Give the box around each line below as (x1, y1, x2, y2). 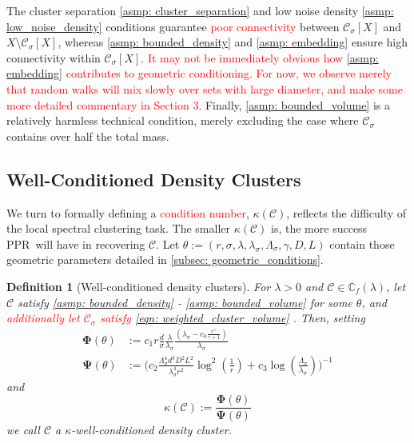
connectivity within (6, 49, 101, 66)
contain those (329, 235, 395, 252)
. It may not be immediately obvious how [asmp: (141, 49, 379, 66)
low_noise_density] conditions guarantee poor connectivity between (6, 18, 340, 34)
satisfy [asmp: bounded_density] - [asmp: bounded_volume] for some (18, 293, 352, 310)
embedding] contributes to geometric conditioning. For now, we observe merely (6, 65, 392, 82)
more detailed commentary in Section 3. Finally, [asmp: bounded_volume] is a (6, 96, 390, 113)
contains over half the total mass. (6, 127, 169, 144)
